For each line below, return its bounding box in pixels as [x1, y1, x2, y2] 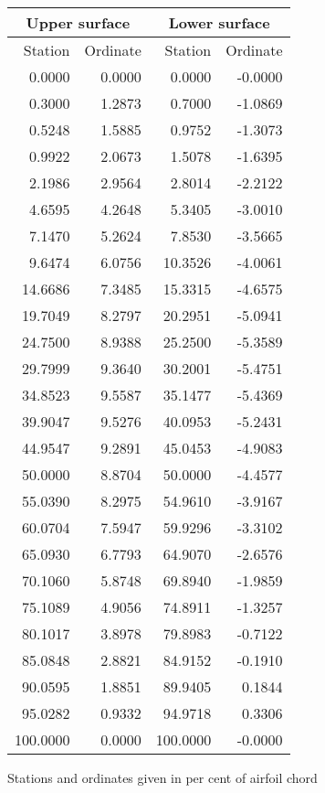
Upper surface [26, 12, 131, 33]
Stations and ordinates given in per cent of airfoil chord [7, 768, 318, 787]
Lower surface [168, 12, 270, 33]
